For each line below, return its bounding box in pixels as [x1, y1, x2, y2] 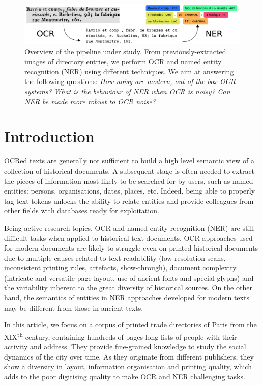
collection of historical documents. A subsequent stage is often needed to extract [4, 165, 255, 176]
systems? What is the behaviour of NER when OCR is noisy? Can [24, 86, 230, 97]
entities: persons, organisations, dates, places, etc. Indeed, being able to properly [4, 185, 255, 196]
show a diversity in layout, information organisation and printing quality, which [4, 361, 252, 372]
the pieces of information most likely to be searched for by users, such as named [4, 175, 253, 186]
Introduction [4, 126, 95, 147]
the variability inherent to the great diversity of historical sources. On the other [4, 282, 252, 293]
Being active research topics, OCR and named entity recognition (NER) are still [4, 222, 254, 233]
